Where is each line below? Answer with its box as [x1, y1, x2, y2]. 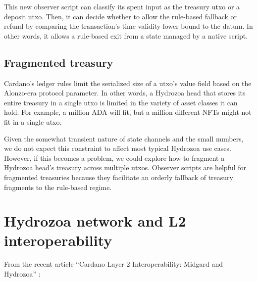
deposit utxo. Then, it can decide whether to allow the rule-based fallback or [4, 11, 237, 21]
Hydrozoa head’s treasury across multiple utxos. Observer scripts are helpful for [4, 162, 247, 173]
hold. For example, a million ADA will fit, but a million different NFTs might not [4, 107, 252, 117]
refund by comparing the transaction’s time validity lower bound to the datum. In [4, 21, 253, 31]
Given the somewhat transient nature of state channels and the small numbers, [4, 133, 244, 143]
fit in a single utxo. [4, 116, 62, 127]
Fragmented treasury [4, 54, 113, 70]
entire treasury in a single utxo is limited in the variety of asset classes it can [4, 97, 238, 107]
